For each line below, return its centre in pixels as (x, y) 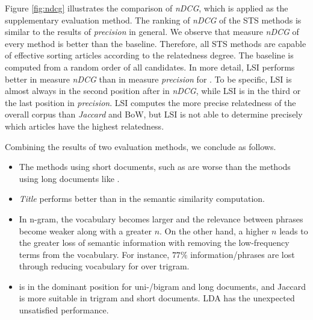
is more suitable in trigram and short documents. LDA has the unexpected (157, 298)
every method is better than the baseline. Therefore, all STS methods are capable (156, 43)
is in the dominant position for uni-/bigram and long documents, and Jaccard (163, 286)
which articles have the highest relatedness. (85, 126)
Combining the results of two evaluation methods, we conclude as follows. (141, 146)
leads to (294, 231)
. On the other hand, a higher (214, 231)
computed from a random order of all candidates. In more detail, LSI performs (150, 67)
